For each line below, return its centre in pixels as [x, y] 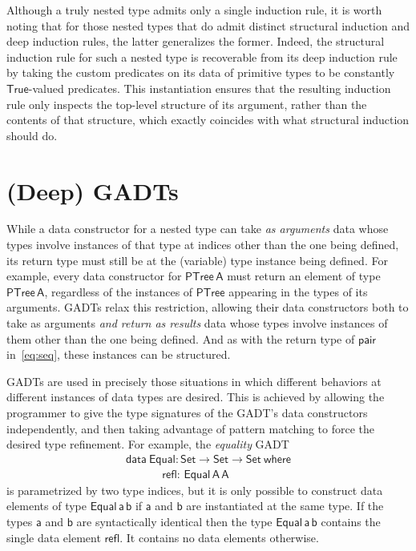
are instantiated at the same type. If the [285, 506]
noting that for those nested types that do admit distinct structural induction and [208, 25]
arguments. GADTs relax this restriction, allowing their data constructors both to [208, 307]
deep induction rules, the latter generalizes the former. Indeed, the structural [196, 41]
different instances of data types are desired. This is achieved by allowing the [196, 397]
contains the [351, 522]
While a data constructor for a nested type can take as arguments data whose [198, 229]
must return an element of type [304, 276]
